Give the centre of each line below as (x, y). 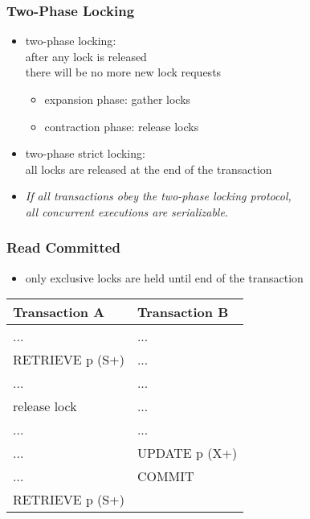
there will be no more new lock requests (123, 72)
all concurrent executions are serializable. (127, 211)
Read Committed (63, 247)
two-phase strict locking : (85, 153)
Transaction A (59, 312)
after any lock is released (86, 56)
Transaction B (183, 312)
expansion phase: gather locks (118, 99)
